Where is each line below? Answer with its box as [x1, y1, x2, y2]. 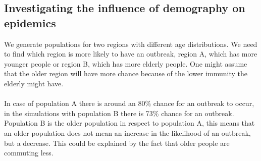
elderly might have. [4, 78, 64, 88]
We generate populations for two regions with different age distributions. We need [4, 38, 257, 49]
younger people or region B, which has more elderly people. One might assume [4, 58, 247, 69]
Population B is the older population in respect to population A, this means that [4, 118, 255, 128]
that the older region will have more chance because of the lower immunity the [4, 68, 248, 79]
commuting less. [4, 147, 54, 158]
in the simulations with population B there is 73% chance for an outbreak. [4, 108, 234, 118]
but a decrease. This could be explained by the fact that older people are [4, 137, 230, 148]
